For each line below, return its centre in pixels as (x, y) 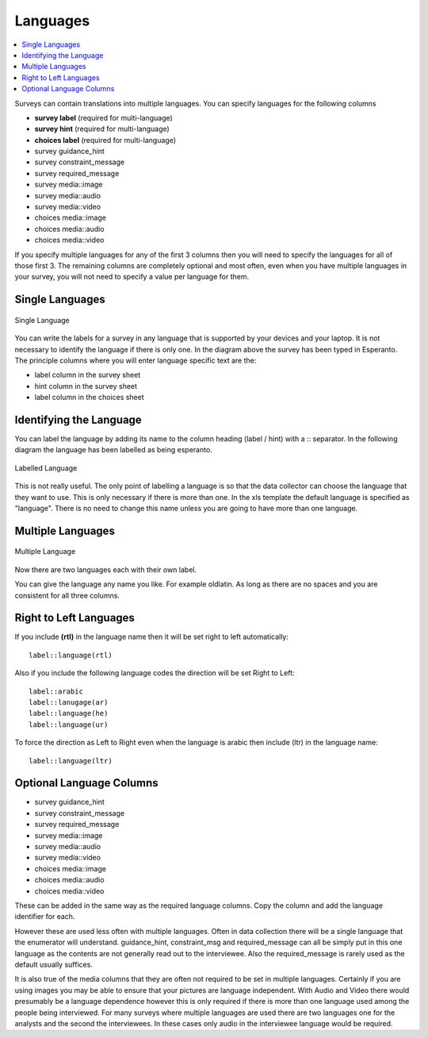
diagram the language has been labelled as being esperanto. (114, 450)
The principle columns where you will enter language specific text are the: (136, 360)
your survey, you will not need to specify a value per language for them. (132, 277)
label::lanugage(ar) (69, 703)
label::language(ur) (69, 725)
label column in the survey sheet (88, 375)
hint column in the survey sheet (86, 386)
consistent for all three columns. (67, 595)
